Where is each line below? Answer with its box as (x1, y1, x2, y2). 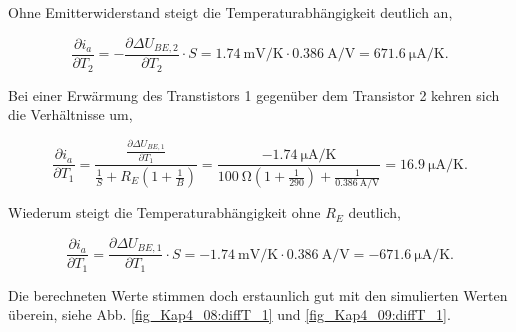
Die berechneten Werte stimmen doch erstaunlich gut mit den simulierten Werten (8, 284, 508, 305)
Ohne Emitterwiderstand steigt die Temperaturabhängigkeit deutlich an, (8, 2, 453, 22)
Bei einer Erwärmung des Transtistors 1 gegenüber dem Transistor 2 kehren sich (8, 84, 500, 105)
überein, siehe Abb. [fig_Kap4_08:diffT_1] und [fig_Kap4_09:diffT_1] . (8, 304, 451, 325)
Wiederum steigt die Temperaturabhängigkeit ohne (8, 202, 321, 223)
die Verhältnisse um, (8, 104, 133, 125)
